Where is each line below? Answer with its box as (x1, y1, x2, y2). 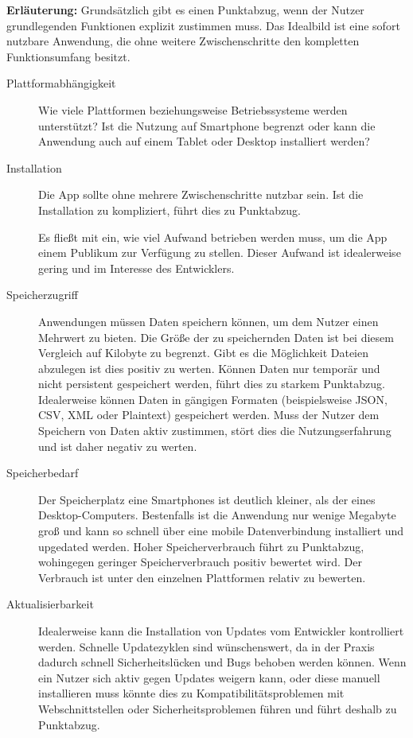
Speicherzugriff (6, 286, 78, 303)
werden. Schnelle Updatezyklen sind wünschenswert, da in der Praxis (38, 638, 375, 654)
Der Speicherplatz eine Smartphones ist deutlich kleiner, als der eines (38, 491, 376, 507)
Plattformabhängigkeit (6, 75, 116, 91)
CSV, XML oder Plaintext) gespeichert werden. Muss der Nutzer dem (38, 406, 380, 423)
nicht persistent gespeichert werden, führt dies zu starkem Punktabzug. (38, 375, 385, 392)
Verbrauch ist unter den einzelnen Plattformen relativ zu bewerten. (38, 569, 366, 585)
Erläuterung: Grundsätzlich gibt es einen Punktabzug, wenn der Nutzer (6, 2, 364, 17)
